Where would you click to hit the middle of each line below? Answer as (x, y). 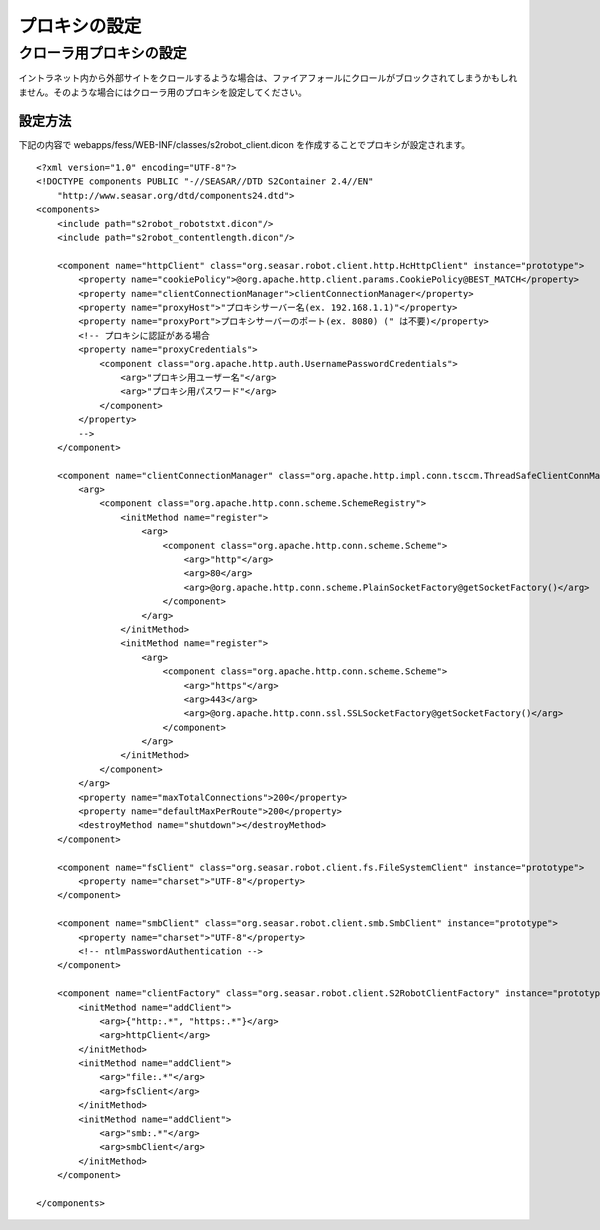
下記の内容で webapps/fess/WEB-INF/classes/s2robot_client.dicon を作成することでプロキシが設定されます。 (244, 144)
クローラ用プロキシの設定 (102, 53)
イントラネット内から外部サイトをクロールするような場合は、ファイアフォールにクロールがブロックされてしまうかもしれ (268, 78)
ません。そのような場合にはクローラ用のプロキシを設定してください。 (162, 92)
